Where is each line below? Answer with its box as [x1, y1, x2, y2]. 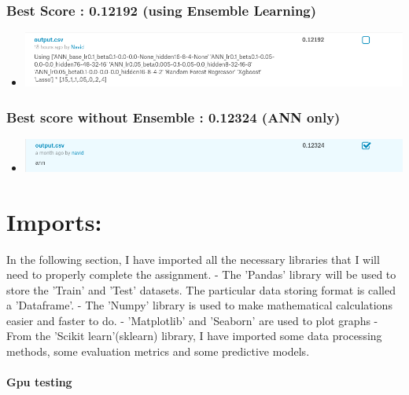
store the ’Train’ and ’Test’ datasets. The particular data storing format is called [6, 281, 396, 298]
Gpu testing [6, 374, 72, 390]
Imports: [6, 205, 102, 237]
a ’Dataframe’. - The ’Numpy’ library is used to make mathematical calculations [6, 297, 392, 313]
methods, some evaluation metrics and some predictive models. [6, 343, 310, 360]
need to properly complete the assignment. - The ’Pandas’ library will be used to [6, 266, 396, 283]
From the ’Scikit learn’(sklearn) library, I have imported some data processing [6, 327, 382, 344]
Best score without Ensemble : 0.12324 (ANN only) [6, 107, 341, 126]
